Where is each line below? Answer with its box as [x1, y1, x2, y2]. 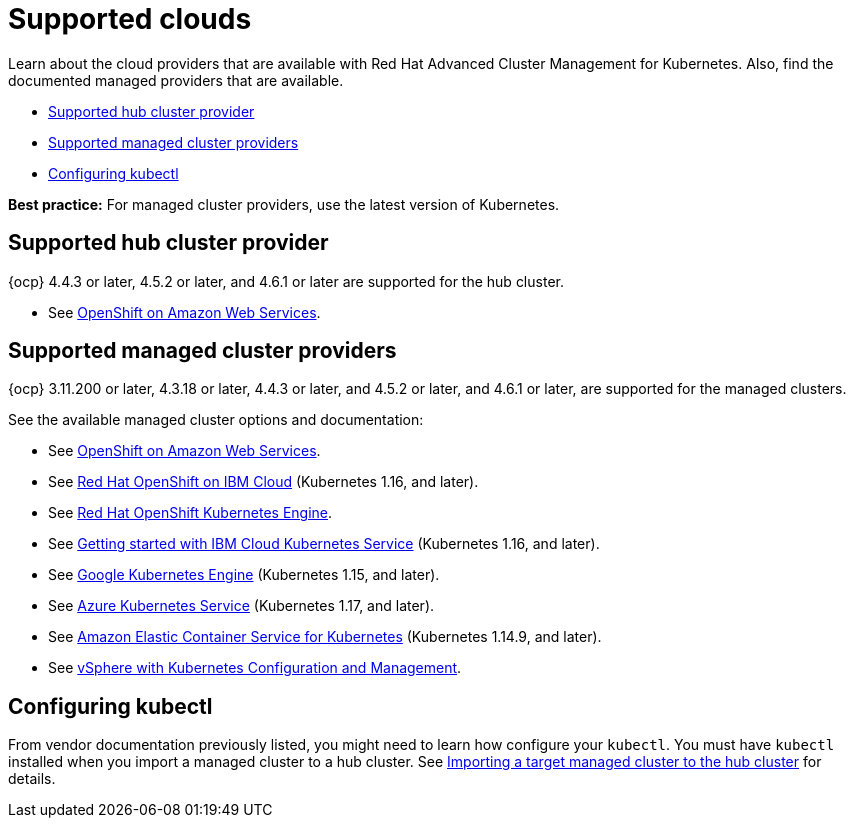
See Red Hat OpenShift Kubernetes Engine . [48, 504, 333, 522]
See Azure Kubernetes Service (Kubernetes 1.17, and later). [48, 597, 435, 615]
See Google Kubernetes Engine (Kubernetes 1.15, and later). [48, 566, 440, 584]
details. [8, 770, 56, 788]
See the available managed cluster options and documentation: [8, 411, 424, 429]
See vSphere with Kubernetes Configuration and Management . [48, 659, 462, 677]
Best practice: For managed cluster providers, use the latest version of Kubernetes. [8, 195, 560, 213]
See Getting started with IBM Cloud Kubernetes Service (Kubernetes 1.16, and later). [48, 535, 600, 553]
